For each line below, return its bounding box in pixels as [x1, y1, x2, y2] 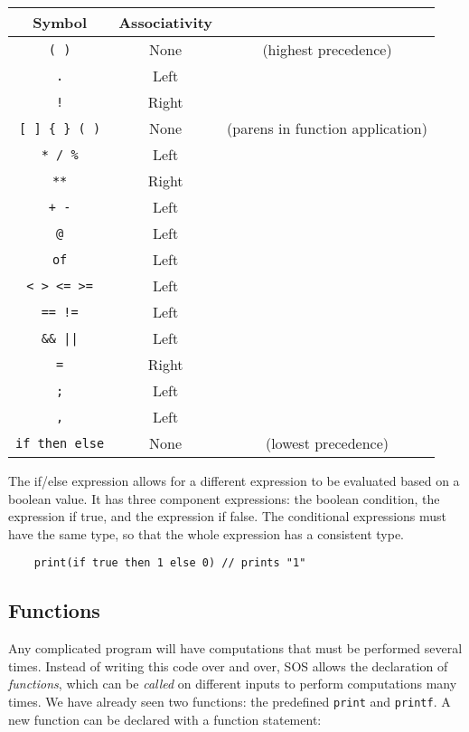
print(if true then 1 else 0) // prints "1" [33, 556, 306, 570]
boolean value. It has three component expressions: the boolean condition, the [8, 489, 440, 508]
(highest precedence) [262, 39, 392, 60]
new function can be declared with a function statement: [8, 709, 322, 728]
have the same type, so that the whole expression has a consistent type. [8, 524, 405, 543]
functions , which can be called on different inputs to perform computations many [8, 674, 457, 693]
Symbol [33, 12, 87, 33]
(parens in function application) [227, 118, 427, 138]
